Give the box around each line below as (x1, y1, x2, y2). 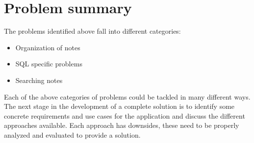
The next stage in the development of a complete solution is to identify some (4, 101, 235, 111)
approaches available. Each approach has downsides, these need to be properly (4, 120, 239, 130)
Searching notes (15, 75, 63, 85)
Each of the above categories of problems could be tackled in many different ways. (4, 91, 251, 102)
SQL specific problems (15, 59, 82, 69)
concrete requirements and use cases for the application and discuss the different (4, 110, 245, 121)
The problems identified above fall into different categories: (4, 26, 181, 36)
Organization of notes (15, 42, 80, 52)
